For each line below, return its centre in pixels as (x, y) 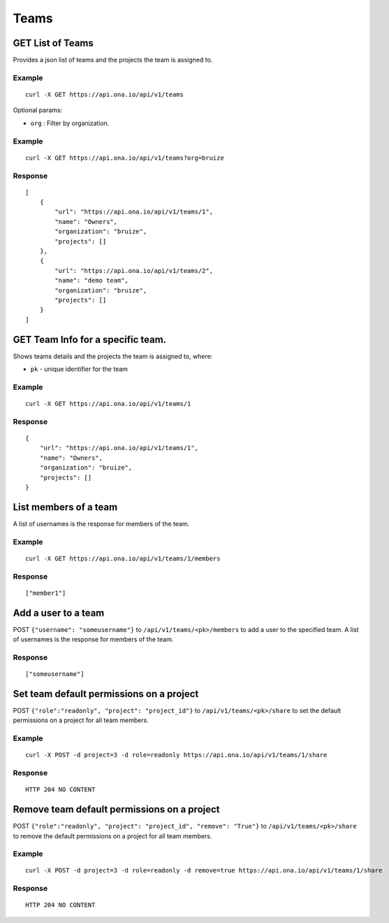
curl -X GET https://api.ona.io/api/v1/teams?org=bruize (125, 158)
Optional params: (38, 110)
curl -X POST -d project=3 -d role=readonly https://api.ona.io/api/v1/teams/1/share (176, 755)
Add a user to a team (59, 613)
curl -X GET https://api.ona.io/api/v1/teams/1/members (123, 558)
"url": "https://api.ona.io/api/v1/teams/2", (134, 270)
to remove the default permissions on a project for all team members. (112, 836)
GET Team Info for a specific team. (90, 339)
